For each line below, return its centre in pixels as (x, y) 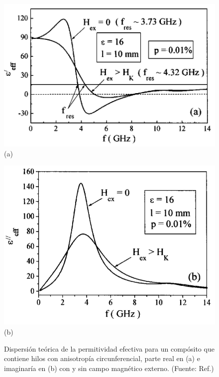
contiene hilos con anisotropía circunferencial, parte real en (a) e (102, 358)
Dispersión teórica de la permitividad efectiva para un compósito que (109, 348)
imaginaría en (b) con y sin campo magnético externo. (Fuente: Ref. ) (109, 368)
